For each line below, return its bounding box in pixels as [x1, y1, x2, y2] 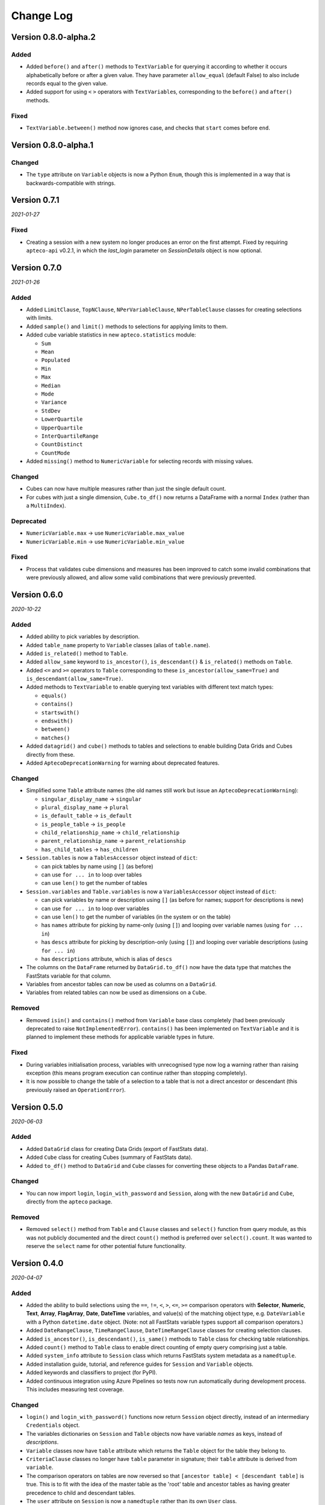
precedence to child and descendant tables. [26, 1489, 135, 1496]
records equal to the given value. [26, 80, 108, 87]
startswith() [41, 709, 80, 716]
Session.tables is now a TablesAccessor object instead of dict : [26, 854, 198, 861]
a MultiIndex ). [26, 502, 66, 509]
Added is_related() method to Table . [26, 650, 128, 657]
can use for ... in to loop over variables [41, 905, 150, 912]
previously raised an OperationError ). [26, 1086, 126, 1093]
